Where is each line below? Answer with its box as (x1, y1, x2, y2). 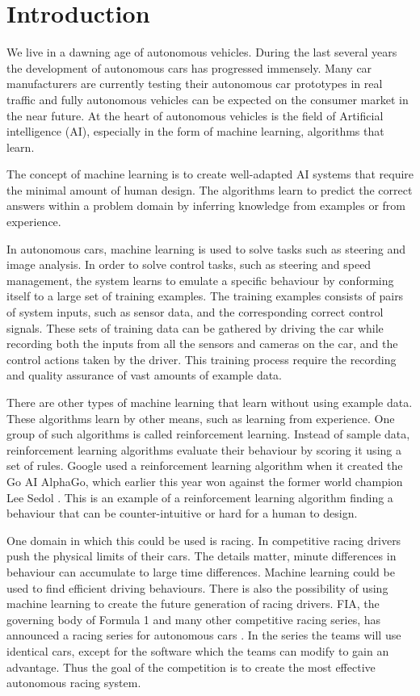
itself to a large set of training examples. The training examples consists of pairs (6, 287, 404, 304)
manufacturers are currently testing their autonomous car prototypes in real (6, 75, 383, 92)
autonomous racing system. (6, 674, 141, 691)
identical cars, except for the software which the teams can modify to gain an (6, 642, 389, 659)
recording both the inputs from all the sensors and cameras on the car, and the (6, 335, 398, 352)
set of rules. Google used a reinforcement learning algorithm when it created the (6, 457, 403, 474)
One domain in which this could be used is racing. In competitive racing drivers (6, 531, 401, 548)
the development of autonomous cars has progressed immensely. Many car (6, 59, 372, 76)
